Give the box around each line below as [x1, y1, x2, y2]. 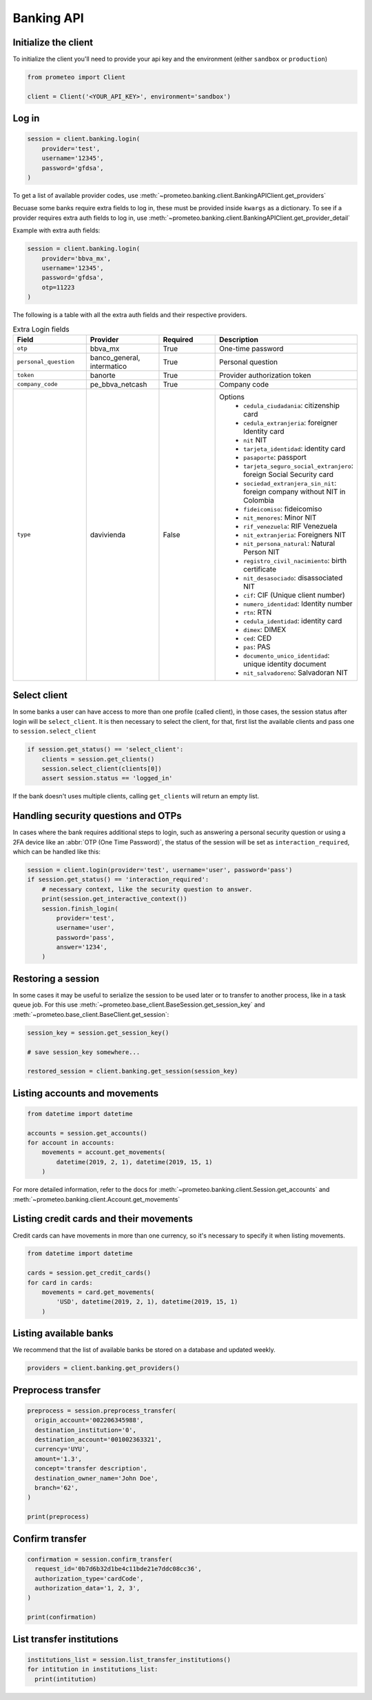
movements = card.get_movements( [41, 1288, 155, 1296]
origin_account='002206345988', [34, 1417, 144, 1424]
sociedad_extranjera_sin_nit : [243, 478, 337, 487]
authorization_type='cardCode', [34, 1575, 144, 1582]
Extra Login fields [12, 324, 70, 334]
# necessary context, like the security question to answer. [41, 885, 253, 893]
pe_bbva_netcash [90, 379, 147, 389]
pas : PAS [243, 642, 271, 651]
